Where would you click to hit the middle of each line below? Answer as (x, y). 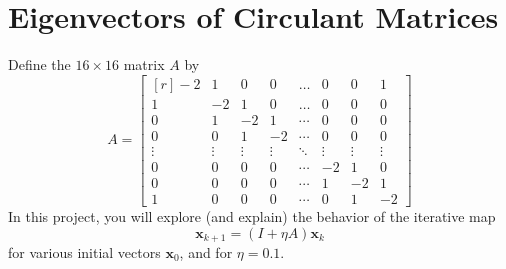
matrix (144, 64)
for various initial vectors (84, 252)
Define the (39, 64)
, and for (206, 252)
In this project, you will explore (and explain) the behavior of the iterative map (252, 215)
